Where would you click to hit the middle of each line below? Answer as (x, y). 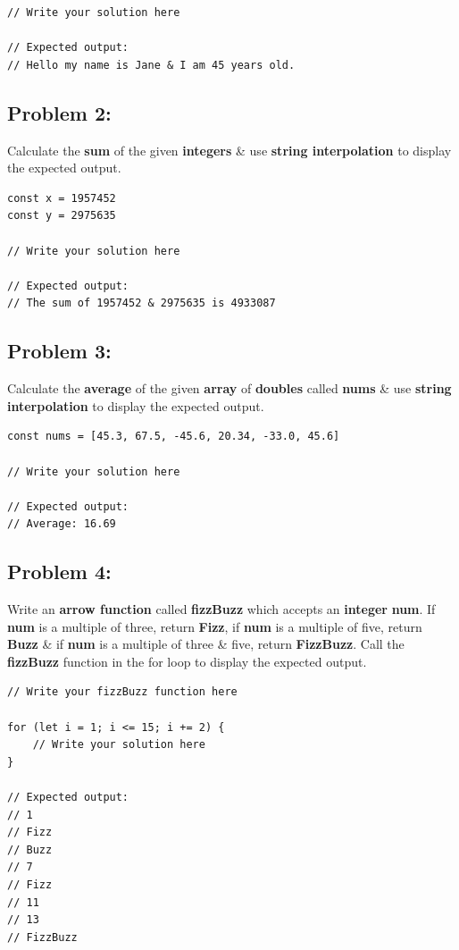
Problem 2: (59, 112)
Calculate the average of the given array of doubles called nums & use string (229, 388)
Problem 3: (59, 351)
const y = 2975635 (62, 216)
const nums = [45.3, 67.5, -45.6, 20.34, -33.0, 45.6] (174, 437)
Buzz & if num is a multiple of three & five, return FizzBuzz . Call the (206, 644)
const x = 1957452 (62, 198)
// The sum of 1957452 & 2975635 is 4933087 (142, 303)
